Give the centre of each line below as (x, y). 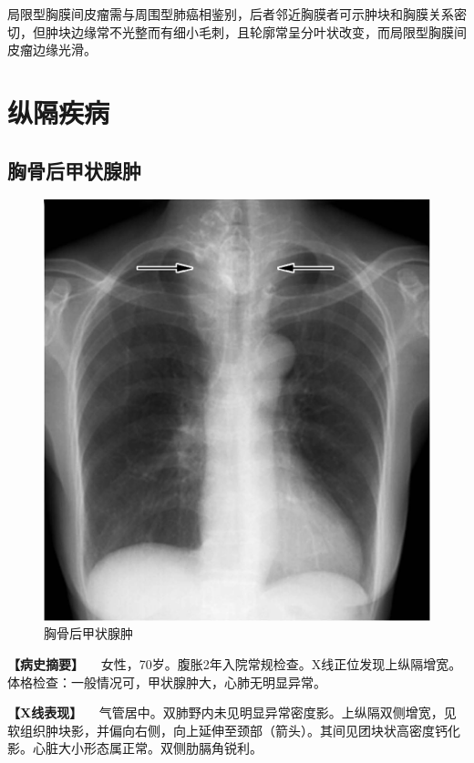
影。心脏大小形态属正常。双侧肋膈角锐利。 (135, 748)
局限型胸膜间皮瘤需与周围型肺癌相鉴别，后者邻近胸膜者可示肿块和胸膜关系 (231, 14)
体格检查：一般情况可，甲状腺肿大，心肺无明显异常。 (167, 682)
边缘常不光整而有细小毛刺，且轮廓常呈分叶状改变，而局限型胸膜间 (268, 31)
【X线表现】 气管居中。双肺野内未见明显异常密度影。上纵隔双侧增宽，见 (232, 712)
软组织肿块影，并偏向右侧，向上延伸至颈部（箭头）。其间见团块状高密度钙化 (234, 730)
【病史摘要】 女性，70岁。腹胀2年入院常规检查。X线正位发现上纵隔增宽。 (235, 663)
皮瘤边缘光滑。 (52, 50)
